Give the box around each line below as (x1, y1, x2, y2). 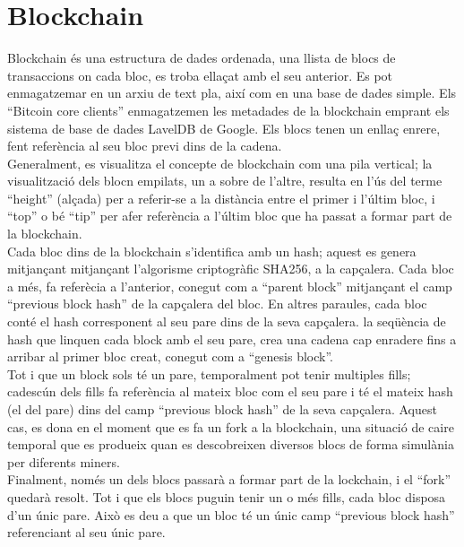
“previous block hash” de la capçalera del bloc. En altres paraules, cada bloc (7, 294, 427, 313)
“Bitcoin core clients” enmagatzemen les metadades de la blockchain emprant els (7, 100, 450, 119)
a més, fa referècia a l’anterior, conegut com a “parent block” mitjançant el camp (7, 276, 452, 295)
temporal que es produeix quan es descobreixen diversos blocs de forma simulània (7, 435, 454, 454)
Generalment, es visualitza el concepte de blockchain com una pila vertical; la (7, 153, 433, 172)
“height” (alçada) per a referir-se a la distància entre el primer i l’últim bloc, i (7, 188, 435, 207)
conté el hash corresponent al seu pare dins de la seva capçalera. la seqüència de (7, 312, 446, 331)
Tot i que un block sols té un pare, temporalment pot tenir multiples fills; (7, 364, 411, 383)
